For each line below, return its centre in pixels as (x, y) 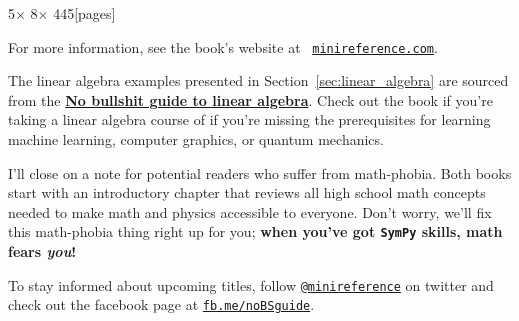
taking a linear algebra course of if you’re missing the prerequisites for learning (249, 119)
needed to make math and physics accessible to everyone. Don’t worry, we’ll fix (250, 211)
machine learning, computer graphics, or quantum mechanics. (196, 139)
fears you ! (42, 251)
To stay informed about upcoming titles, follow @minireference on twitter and (251, 284)
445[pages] (84, 13)
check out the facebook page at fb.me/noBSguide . (161, 304)
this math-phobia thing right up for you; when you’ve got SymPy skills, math (255, 231)
